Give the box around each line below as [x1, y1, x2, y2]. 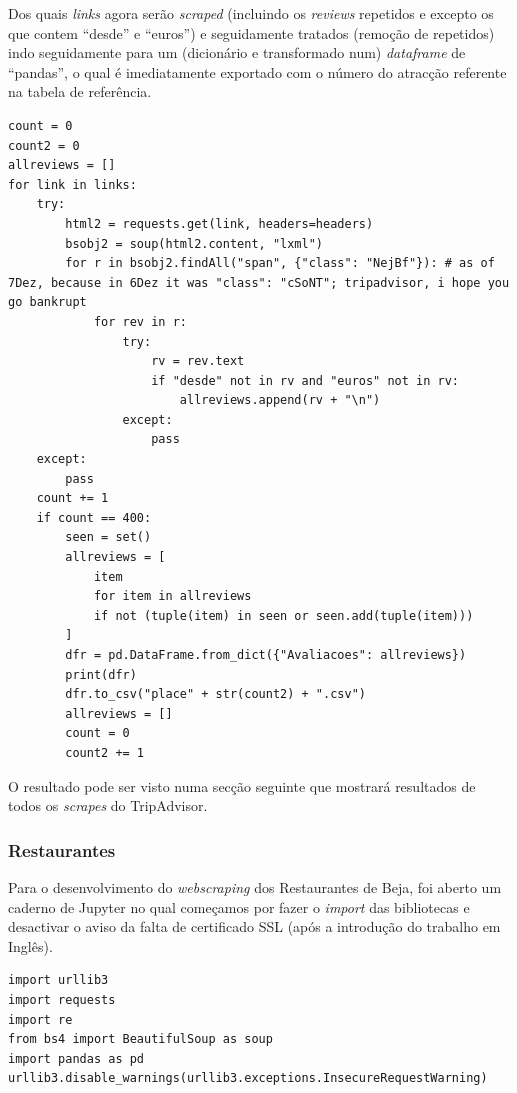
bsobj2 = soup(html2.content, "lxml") [65, 236, 323, 251]
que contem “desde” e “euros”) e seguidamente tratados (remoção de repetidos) [8, 22, 495, 43]
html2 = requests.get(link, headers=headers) [65, 216, 374, 231]
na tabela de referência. [8, 81, 152, 102]
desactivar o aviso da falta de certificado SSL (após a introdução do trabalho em [8, 916, 501, 937]
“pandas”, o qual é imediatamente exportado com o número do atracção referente [8, 61, 507, 82]
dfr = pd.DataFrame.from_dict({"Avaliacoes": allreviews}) [65, 648, 467, 662]
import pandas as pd [8, 1051, 145, 1066]
